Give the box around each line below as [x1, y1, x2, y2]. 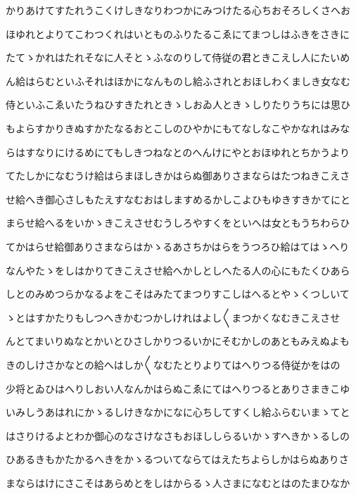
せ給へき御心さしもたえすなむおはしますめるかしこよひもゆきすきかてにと [6, 191, 350, 206]
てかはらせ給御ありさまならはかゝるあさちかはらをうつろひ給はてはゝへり [6, 239, 350, 253]
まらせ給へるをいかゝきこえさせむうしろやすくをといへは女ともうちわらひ [6, 215, 350, 230]
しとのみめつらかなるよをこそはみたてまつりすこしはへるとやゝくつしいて [6, 286, 350, 301]
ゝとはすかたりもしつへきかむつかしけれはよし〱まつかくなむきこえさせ [6, 310, 341, 324]
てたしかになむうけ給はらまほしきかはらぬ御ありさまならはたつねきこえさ [6, 168, 350, 183]
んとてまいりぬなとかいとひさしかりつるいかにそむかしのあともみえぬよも [6, 334, 350, 348]
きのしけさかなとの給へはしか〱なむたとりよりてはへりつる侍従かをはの [6, 357, 341, 372]
